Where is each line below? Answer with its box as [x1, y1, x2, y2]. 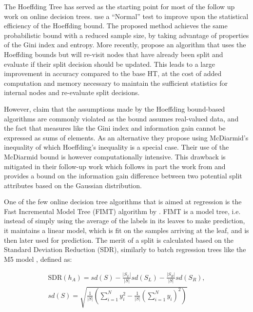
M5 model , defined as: [4, 253, 72, 264]
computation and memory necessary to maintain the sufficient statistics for [4, 78, 228, 88]
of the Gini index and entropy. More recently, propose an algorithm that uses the [4, 39, 246, 50]
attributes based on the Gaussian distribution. [4, 180, 142, 190]
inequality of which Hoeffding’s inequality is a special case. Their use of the [4, 142, 229, 152]
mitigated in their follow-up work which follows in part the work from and [4, 161, 226, 171]
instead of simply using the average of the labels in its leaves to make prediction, [4, 215, 245, 226]
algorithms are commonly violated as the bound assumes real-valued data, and [4, 113, 239, 123]
